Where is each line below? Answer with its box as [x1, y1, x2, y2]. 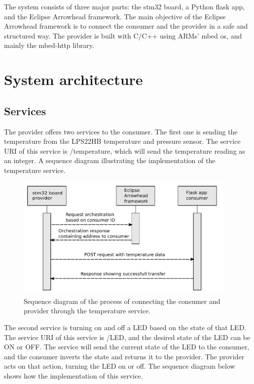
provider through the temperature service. [24, 305, 150, 316]
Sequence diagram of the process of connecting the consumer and [24, 296, 220, 306]
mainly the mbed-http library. [4, 40, 94, 50]
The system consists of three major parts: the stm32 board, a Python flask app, [4, 1, 245, 11]
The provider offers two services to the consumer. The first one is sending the [4, 126, 238, 136]
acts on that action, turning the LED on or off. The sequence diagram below [4, 361, 235, 371]
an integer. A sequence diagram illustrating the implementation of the [4, 155, 216, 166]
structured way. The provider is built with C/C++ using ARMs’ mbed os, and [4, 30, 242, 41]
